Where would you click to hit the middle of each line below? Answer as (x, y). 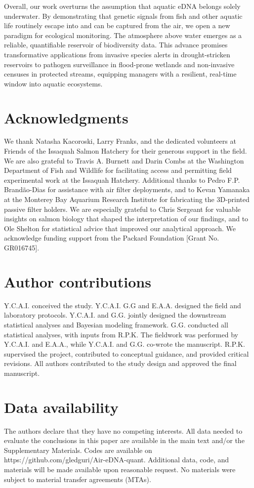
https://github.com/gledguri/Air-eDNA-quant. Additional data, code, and (117, 460)
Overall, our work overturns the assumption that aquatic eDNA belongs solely (122, 6)
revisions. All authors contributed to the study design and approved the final (120, 363)
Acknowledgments (66, 117)
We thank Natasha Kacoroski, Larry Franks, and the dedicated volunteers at (120, 141)
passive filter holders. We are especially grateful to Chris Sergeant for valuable (122, 209)
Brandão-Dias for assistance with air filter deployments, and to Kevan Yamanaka (127, 189)
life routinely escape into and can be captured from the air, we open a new (117, 25)
